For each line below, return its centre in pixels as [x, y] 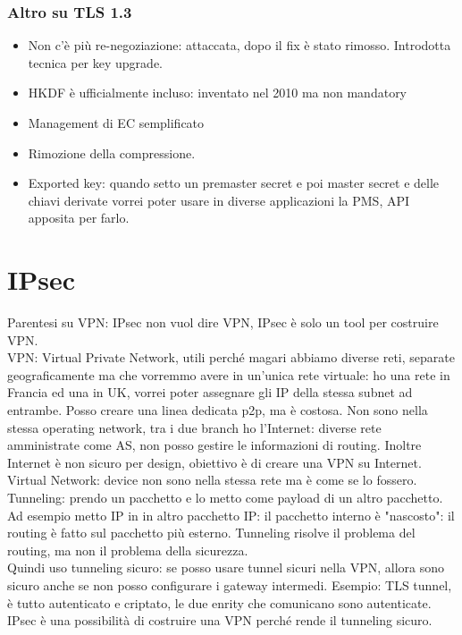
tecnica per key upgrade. [95, 62]
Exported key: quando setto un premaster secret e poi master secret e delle [234, 183]
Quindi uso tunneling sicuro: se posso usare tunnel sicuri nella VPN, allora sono [226, 567]
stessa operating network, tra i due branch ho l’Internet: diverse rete [194, 427]
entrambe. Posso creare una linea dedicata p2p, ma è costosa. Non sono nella [218, 410]
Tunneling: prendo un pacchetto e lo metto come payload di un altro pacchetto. [225, 498]
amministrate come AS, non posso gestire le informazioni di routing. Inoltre [214, 445]
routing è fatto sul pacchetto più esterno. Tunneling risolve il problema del [211, 533]
